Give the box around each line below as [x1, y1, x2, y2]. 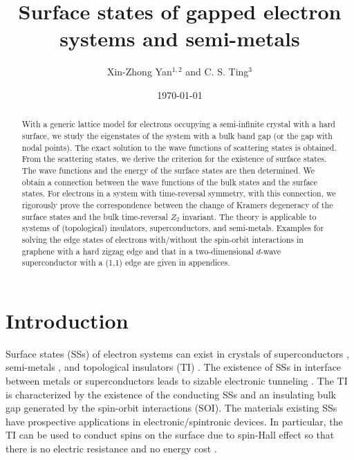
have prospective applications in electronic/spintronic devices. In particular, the [6, 414, 343, 428]
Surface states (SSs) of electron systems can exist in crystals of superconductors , [6, 346, 349, 360]
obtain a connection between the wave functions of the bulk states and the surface [21, 176, 318, 187]
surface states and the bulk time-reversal [21, 210, 168, 222]
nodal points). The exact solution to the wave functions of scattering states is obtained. [21, 141, 337, 153]
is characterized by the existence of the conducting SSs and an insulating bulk [6, 387, 336, 401]
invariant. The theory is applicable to [182, 210, 317, 222]
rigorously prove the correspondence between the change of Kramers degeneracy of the [21, 199, 333, 210]
